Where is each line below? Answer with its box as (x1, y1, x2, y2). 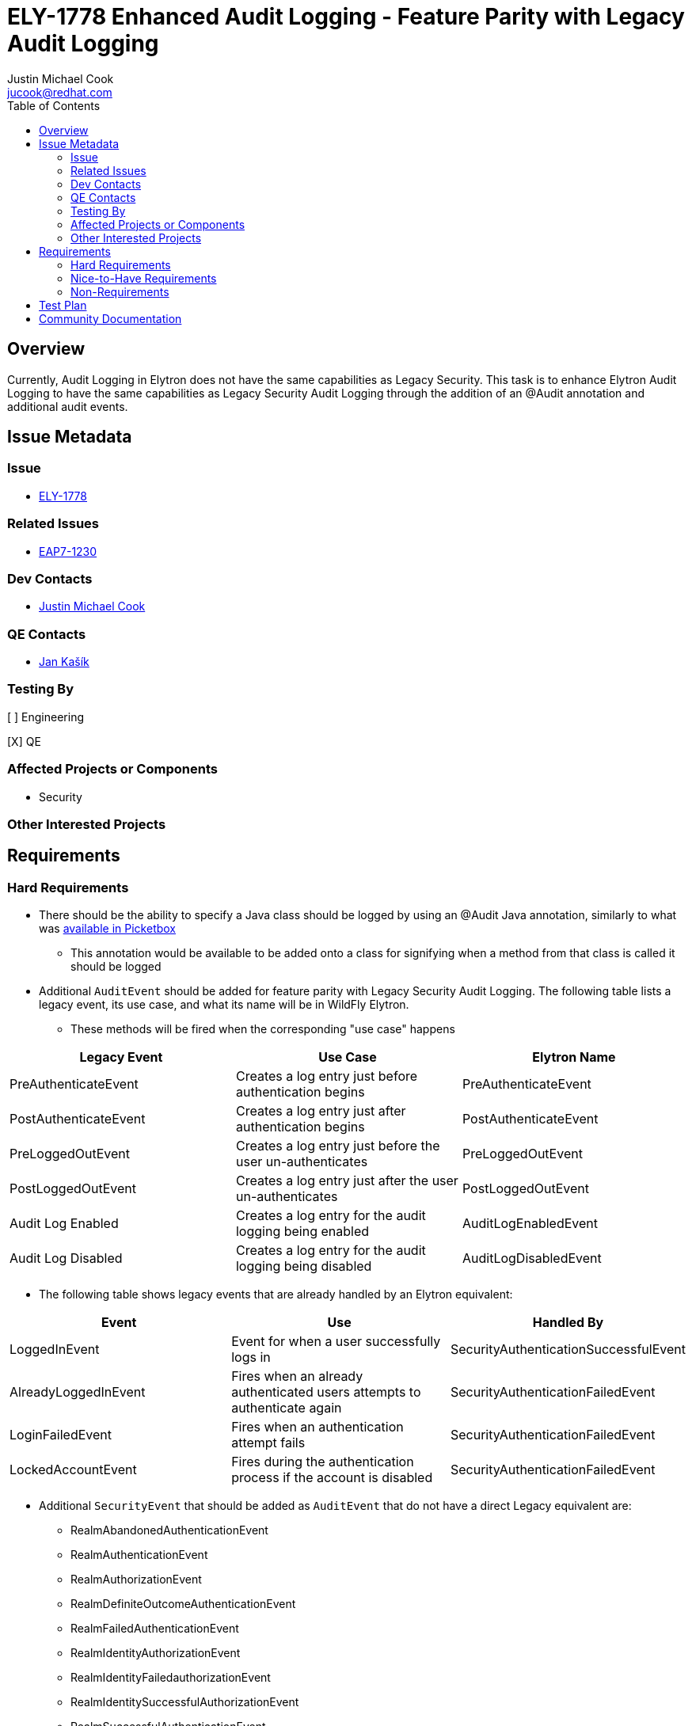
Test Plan (39, 298, 87, 312)
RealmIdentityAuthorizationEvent (70, 1646, 241, 1660)
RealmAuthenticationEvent (70, 1548, 208, 1562)
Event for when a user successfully (231, 1333, 441, 1350)
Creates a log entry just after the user (235, 1173, 458, 1189)
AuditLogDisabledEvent (462, 1250, 602, 1267)
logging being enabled (235, 1223, 370, 1240)
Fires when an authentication (231, 1419, 404, 1435)
